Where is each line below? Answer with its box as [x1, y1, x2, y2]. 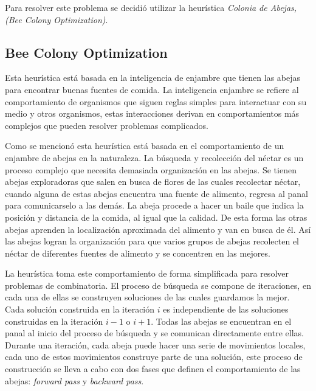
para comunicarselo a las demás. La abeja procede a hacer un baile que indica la [5, 199, 304, 212]
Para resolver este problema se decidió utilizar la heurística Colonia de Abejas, [5, 1, 297, 13]
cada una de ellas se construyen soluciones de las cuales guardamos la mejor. [5, 291, 290, 303]
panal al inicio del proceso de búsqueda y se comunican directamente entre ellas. [5, 327, 304, 339]
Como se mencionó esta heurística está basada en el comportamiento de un [5, 139, 284, 152]
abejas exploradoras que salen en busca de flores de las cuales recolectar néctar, [5, 175, 301, 188]
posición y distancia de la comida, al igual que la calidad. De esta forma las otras [5, 210, 307, 223]
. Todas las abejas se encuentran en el [151, 314, 292, 327]
